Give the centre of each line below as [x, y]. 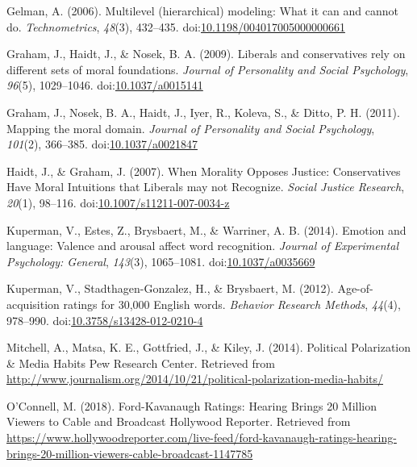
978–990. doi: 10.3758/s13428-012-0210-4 [105, 320]
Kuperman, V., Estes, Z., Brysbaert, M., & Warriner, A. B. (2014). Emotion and [206, 229]
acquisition [33, 304]
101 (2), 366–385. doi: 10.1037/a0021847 [102, 144]
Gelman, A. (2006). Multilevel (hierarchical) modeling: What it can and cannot [202, 10]
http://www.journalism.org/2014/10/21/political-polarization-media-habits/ [195, 379]
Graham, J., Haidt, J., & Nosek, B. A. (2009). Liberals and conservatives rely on [206, 54]
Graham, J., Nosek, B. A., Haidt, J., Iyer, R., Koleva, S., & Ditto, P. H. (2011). [203, 112]
